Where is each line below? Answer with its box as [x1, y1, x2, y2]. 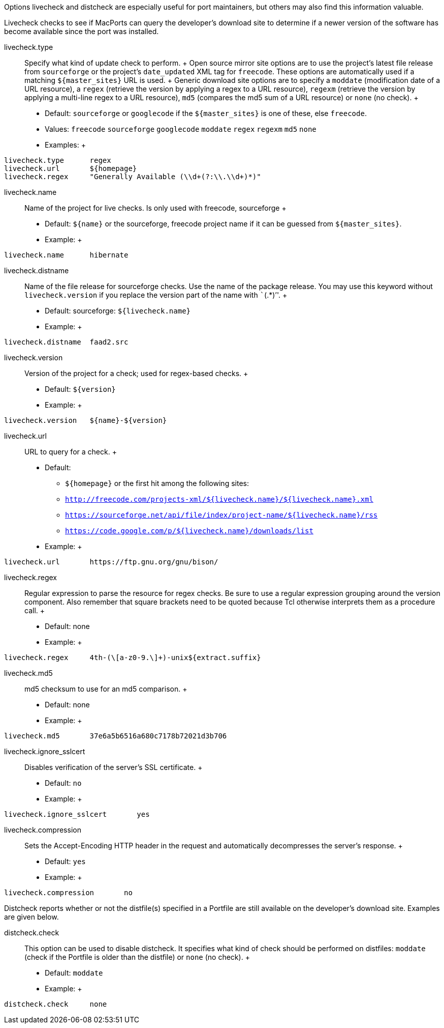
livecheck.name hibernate [4, 251, 129, 259]
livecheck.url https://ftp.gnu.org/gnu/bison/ [4, 558, 218, 566]
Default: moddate [45, 968, 103, 977]
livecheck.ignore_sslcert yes [4, 810, 150, 818]
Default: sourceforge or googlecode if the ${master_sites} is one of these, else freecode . [45, 109, 367, 118]
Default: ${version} [45, 385, 116, 393]
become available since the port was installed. [4, 27, 159, 36]
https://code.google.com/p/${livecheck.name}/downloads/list [65, 527, 313, 535]
